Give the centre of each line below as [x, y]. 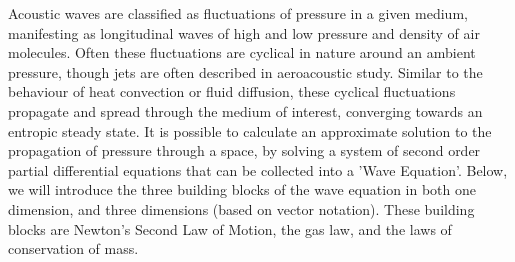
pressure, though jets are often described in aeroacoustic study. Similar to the [245, 71]
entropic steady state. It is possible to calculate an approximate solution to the [250, 130]
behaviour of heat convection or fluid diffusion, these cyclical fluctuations [232, 91]
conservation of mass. [73, 248]
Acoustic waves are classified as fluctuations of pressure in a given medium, [238, 13]
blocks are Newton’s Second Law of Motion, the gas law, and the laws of [230, 228]
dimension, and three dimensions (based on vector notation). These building [241, 208]
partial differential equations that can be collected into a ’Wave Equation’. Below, [258, 169]
